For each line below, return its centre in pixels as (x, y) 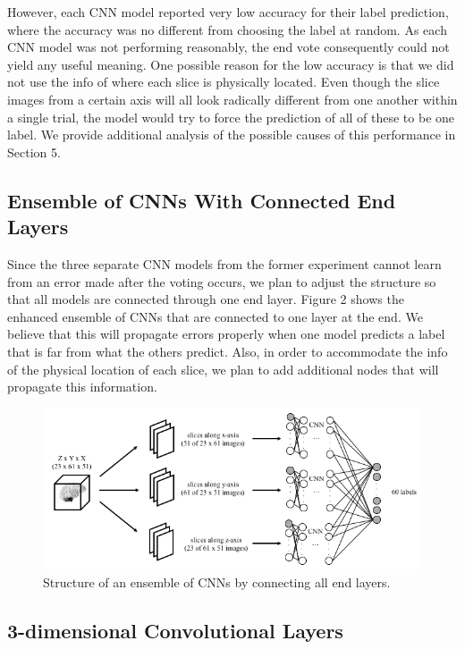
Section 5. (34, 152)
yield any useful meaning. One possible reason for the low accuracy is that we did (231, 64)
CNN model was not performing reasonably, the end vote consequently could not (228, 47)
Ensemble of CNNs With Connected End (202, 200)
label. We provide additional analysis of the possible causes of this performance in (232, 135)
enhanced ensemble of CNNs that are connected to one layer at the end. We (215, 316)
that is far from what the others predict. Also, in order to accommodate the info (228, 351)
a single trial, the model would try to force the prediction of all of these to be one (231, 117)
